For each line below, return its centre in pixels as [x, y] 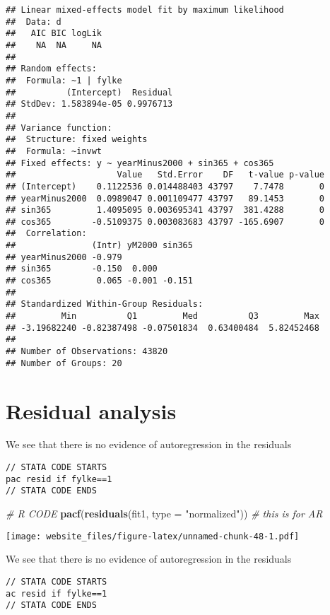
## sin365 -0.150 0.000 [82, 269]
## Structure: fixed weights [77, 140]
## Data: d [34, 22]
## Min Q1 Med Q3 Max [163, 316]
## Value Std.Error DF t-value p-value [165, 175]
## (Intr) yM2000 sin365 [99, 246]
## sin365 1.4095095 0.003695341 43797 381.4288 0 [165, 210]
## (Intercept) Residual [89, 92]
